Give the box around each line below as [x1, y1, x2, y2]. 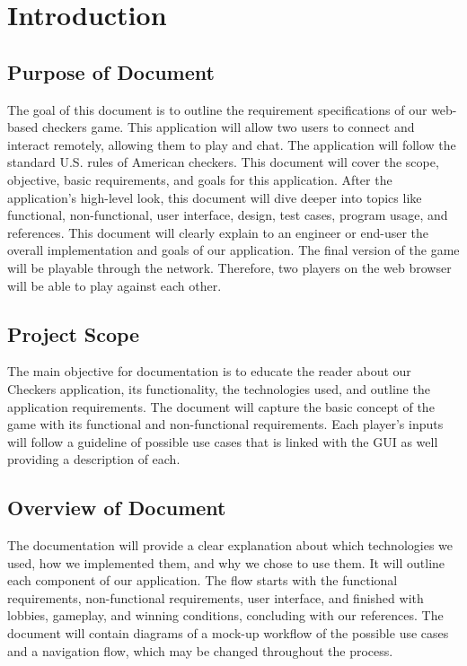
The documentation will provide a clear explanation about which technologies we [7, 536, 453, 555]
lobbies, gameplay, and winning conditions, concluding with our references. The [7, 606, 444, 625]
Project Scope [7, 320, 140, 347]
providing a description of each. [7, 450, 181, 469]
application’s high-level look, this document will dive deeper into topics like [7, 188, 422, 206]
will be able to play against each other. [7, 276, 222, 294]
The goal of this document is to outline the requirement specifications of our [7, 100, 427, 118]
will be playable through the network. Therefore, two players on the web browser [7, 258, 452, 276]
